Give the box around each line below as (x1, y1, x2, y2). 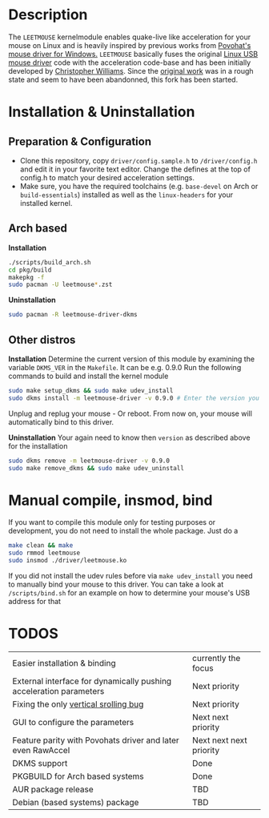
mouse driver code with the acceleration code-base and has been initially (8, 58, 251, 67)
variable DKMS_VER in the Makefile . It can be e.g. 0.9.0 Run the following (8, 362, 242, 372)
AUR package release (12, 784, 94, 795)
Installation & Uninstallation (8, 103, 195, 121)
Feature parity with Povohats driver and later (12, 735, 180, 746)
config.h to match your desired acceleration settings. (19, 172, 195, 182)
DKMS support (12, 757, 68, 768)
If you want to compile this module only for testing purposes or (8, 518, 216, 527)
